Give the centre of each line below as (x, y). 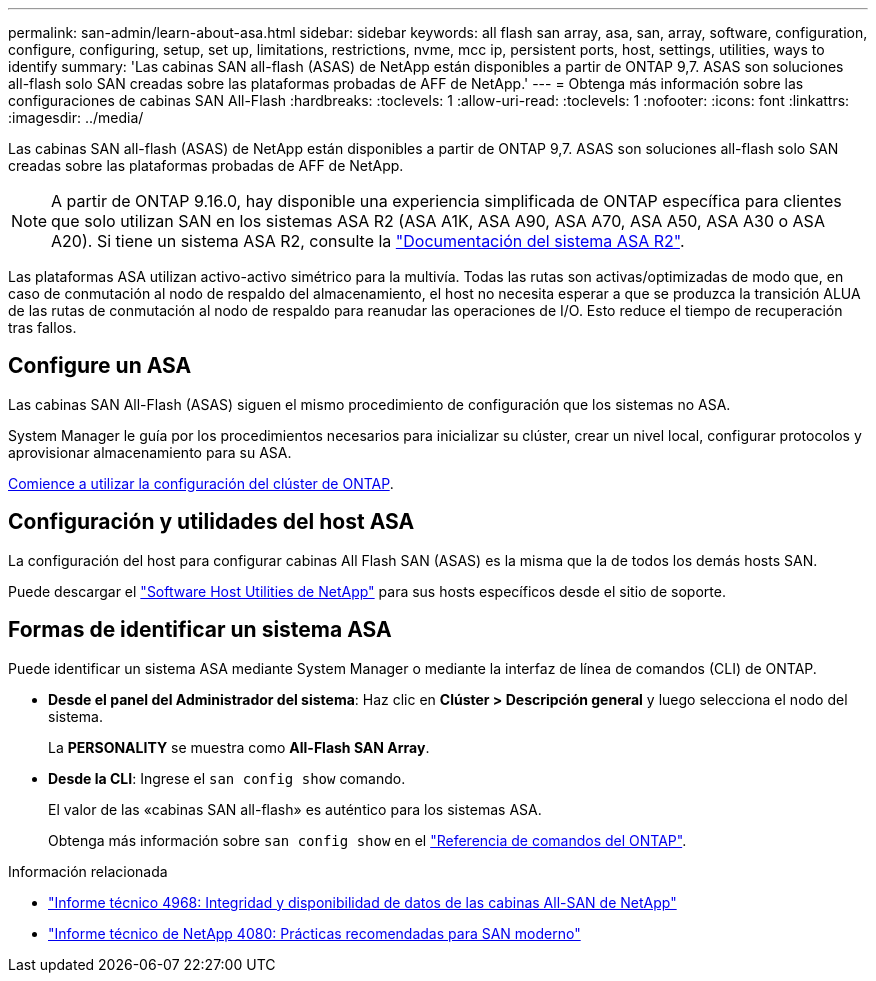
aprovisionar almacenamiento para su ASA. (150, 452)
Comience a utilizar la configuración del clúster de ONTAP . (201, 483)
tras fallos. (42, 327)
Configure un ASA (100, 366)
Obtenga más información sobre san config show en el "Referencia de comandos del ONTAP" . (367, 840)
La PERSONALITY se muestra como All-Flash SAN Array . (239, 747)
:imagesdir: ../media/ (76, 117)
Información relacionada (88, 871)
